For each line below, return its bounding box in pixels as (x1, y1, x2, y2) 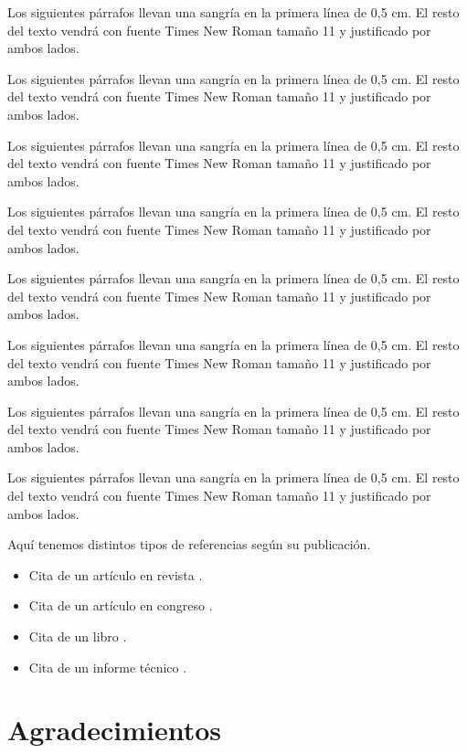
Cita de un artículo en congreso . (28, 596, 213, 615)
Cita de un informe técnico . (28, 657, 187, 676)
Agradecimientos (7, 711, 222, 748)
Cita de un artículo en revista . (28, 565, 203, 584)
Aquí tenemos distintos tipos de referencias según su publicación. (7, 535, 371, 554)
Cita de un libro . (28, 627, 127, 646)
